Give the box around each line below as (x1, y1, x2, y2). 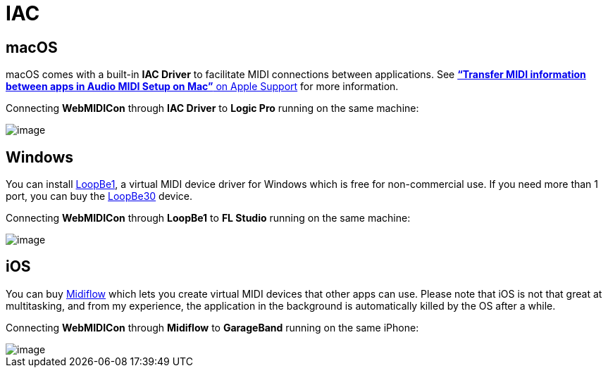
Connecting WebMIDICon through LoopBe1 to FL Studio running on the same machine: (6, 212, 411, 225)
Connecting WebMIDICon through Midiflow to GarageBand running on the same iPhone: (6, 321, 419, 334)
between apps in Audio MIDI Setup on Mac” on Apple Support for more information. (6, 80, 399, 93)
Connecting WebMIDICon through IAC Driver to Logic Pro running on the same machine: (6, 102, 419, 115)
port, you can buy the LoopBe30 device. (6, 190, 192, 203)
